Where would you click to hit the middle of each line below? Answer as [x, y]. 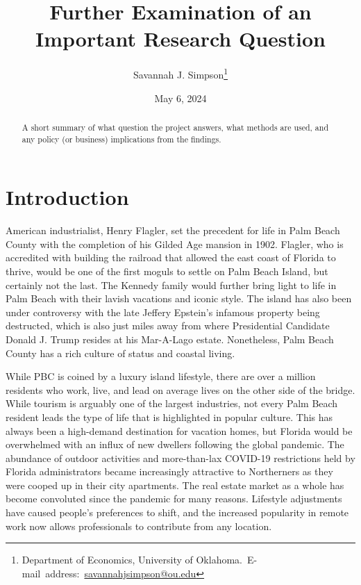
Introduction [67, 197]
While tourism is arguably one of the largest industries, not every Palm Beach [172, 403]
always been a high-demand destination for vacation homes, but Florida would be [179, 430]
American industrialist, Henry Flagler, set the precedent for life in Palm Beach [173, 230]
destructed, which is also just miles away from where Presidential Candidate [168, 326]
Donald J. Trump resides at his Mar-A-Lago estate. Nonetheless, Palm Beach [170, 339]
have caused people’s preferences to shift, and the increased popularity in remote [177, 512]
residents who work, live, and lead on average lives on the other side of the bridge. [180, 389]
